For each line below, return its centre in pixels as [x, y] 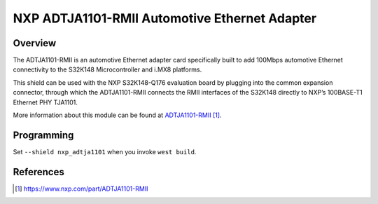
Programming [43, 135]
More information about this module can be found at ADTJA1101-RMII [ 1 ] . [117, 115]
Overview [35, 43]
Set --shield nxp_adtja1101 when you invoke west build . [105, 151]
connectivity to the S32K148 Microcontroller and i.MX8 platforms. [107, 69]
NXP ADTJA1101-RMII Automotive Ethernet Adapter [165, 18]
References [38, 172]
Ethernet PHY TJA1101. [45, 102]
